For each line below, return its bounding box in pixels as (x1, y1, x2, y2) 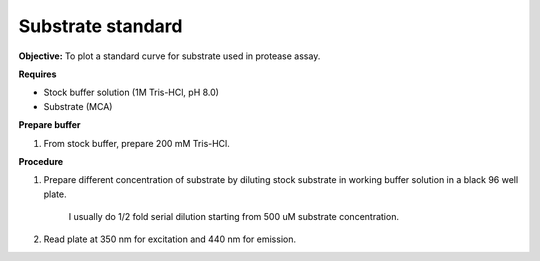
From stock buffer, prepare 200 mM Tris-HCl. (43, 137, 230, 149)
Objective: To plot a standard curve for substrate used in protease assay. (18, 50, 321, 62)
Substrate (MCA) (43, 100, 113, 112)
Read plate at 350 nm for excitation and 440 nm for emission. (43, 233, 297, 245)
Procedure (18, 155, 64, 167)
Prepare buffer (18, 119, 81, 131)
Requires (18, 68, 57, 80)
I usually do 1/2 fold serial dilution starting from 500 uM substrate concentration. (68, 211, 400, 223)
